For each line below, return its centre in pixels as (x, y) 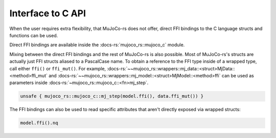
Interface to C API (48, 13)
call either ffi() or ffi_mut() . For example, (58, 68)
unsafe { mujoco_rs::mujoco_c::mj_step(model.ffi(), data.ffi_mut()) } (112, 96)
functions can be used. (34, 35)
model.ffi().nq (39, 123)
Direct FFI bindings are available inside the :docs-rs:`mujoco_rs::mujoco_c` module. (97, 45)
